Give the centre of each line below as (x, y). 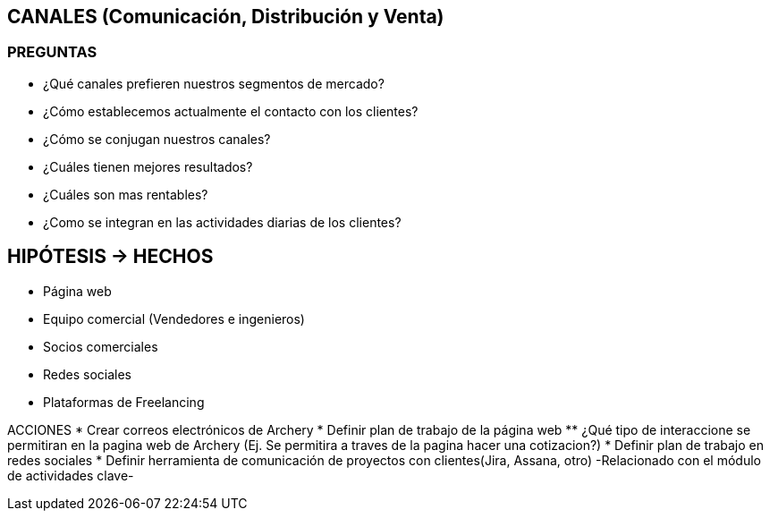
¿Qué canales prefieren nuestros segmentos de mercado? (214, 83)
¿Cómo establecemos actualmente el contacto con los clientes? (231, 111)
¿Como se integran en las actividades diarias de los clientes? (222, 222)
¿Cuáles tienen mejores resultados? (148, 166)
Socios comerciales (101, 346)
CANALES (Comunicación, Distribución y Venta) (226, 17)
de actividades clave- (71, 475)
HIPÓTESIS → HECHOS (110, 257)
